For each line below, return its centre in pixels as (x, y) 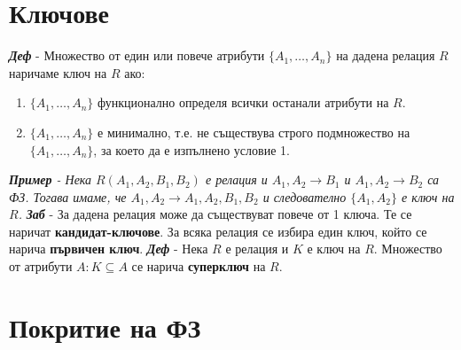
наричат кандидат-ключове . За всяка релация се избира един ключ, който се (218, 231)
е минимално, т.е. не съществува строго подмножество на (254, 132)
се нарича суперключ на (199, 266)
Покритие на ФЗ (105, 327)
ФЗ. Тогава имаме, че (68, 196)
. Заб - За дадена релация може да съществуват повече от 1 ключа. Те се (215, 214)
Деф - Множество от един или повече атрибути (137, 55)
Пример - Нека (51, 179)
